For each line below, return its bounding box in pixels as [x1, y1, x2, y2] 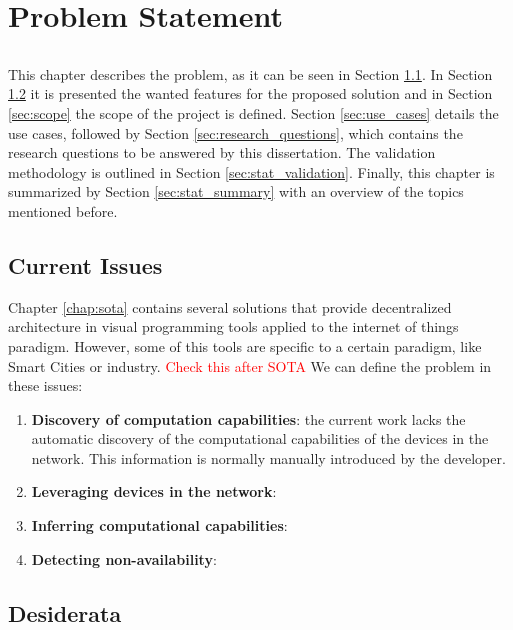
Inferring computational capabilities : [31, 515, 288, 536]
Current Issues [8, 249, 163, 280]
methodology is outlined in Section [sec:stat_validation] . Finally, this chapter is [8, 161, 495, 182]
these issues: [8, 375, 83, 396]
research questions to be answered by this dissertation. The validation [8, 142, 436, 163]
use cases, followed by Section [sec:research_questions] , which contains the [8, 122, 463, 143]
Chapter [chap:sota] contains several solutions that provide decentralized [8, 296, 452, 317]
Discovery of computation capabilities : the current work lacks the [31, 408, 466, 429]
